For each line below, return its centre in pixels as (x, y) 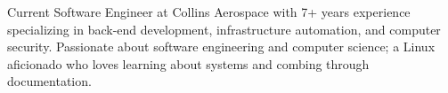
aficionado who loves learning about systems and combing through (188, 63)
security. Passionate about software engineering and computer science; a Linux (221, 46)
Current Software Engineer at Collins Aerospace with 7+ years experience (209, 12)
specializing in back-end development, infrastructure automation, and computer (224, 29)
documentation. (49, 81)
